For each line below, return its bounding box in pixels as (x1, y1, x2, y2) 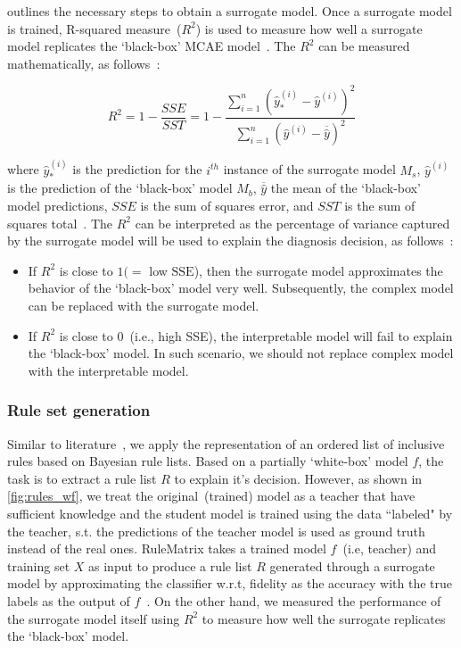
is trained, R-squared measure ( (7, 19, 182, 37)
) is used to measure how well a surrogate (195, 19, 423, 37)
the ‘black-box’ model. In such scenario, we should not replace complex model (28, 344, 454, 362)
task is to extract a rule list (7, 469, 157, 487)
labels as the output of (7, 591, 130, 610)
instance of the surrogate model (223, 160, 396, 179)
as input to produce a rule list (88, 556, 252, 575)
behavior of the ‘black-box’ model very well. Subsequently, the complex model (28, 278, 454, 297)
